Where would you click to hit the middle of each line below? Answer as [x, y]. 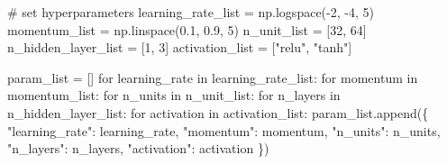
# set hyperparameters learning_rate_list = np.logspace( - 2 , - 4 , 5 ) [191, 12]
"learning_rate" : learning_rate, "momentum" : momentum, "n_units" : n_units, [224, 130]
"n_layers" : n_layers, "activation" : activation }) [138, 148]
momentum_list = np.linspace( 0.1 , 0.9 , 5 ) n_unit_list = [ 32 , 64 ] [187, 29]
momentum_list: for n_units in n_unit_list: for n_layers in [174, 95]
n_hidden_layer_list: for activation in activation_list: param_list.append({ [218, 112]
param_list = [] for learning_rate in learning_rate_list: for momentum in [213, 77]
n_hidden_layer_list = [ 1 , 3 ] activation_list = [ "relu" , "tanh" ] [180, 47]
